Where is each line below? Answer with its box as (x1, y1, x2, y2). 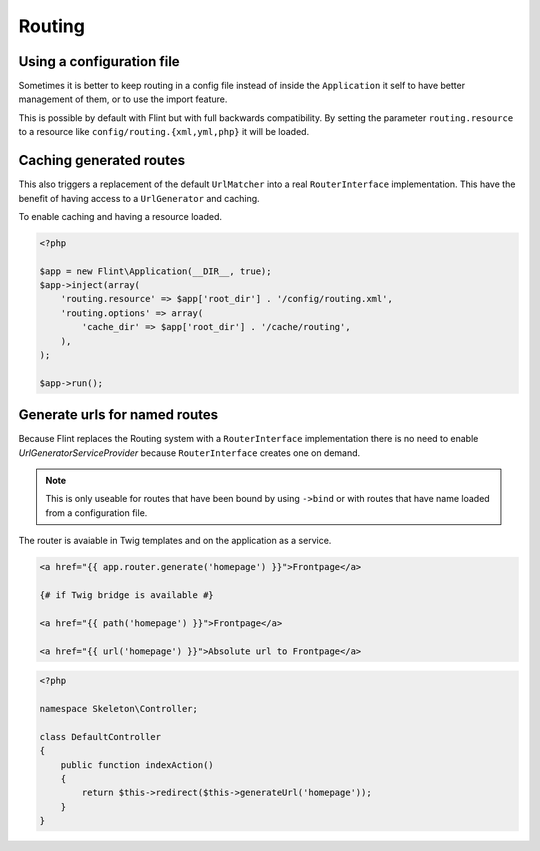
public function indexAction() (60, 759, 214, 770)
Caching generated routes (18, 152, 185, 169)
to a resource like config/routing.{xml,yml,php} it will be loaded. (18, 126, 310, 138)
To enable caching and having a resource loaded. (18, 210, 223, 222)
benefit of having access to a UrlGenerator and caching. (18, 192, 260, 204)
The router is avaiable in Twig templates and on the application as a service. (18, 535, 332, 547)
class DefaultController (39, 731, 162, 742)
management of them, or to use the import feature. (18, 93, 228, 105)
